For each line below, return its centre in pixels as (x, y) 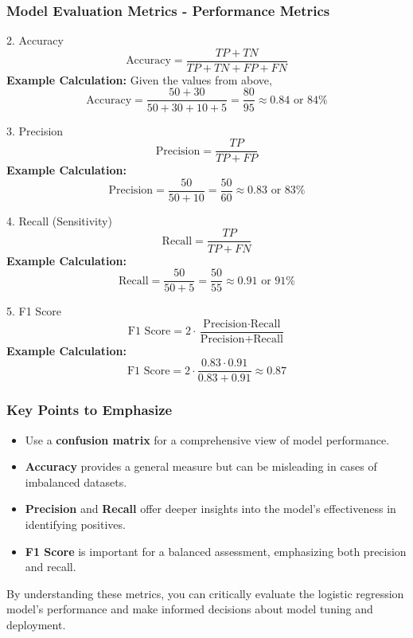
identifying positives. (75, 524)
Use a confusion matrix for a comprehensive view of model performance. (207, 439)
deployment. (36, 625)
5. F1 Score (34, 311)
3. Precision (35, 130)
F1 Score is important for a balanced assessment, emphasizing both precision (216, 551)
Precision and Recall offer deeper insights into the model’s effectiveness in (210, 509)
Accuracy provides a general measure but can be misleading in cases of (201, 466)
